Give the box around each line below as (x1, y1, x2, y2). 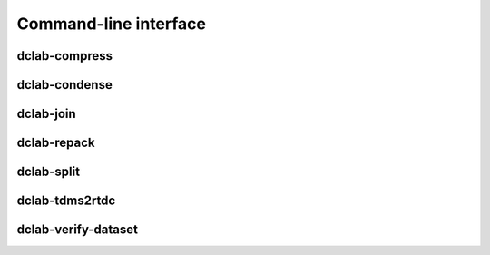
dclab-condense (16, 77, 113, 93)
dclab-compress (16, 48, 113, 64)
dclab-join (16, 106, 76, 122)
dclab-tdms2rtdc (16, 193, 116, 209)
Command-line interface (16, 14, 206, 34)
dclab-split (16, 164, 81, 180)
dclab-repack (16, 135, 95, 151)
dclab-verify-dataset (16, 222, 138, 238)
